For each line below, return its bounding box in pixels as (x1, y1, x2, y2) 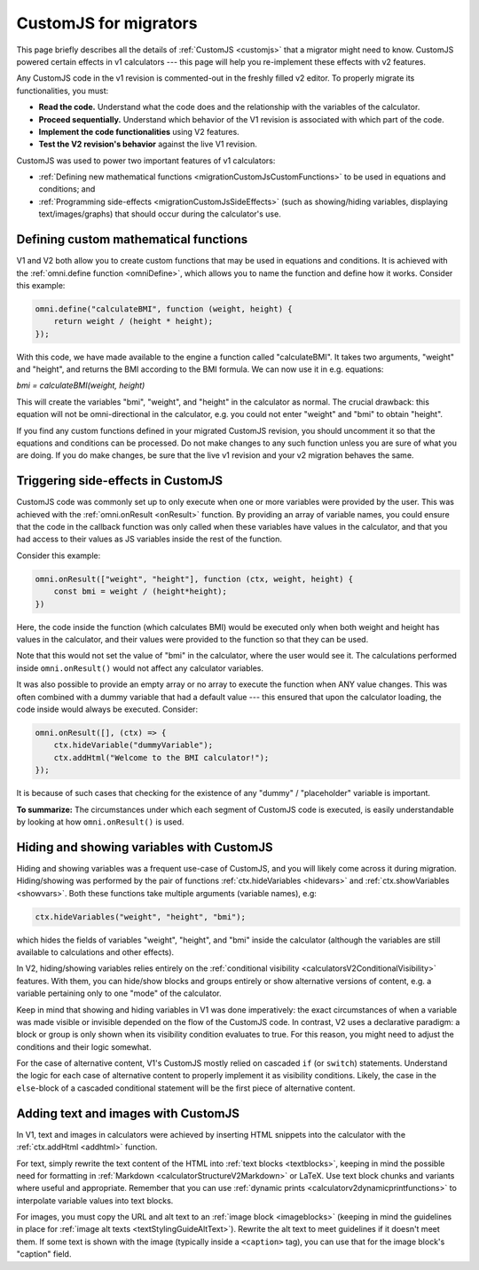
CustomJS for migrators (16, 13, 198, 33)
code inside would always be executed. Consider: (16, 704, 199, 714)
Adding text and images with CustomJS (16, 1106, 239, 1121)
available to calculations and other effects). (16, 946, 175, 958)
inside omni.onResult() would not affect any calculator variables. (16, 662, 263, 674)
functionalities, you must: (16, 85, 109, 96)
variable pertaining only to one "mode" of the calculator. (16, 988, 222, 998)
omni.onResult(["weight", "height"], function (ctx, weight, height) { (35, 573, 354, 584)
